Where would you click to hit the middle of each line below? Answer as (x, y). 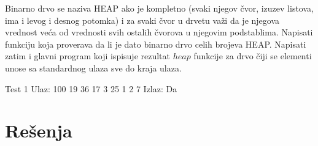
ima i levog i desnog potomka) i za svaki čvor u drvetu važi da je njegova (142, 20)
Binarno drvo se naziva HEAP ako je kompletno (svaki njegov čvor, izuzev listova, (159, 8)
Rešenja (39, 130)
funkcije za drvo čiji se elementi (253, 56)
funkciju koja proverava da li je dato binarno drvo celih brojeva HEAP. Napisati (156, 44)
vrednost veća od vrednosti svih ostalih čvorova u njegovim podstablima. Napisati (159, 32)
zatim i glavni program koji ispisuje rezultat (88, 56)
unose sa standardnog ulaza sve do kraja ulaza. (93, 68)
